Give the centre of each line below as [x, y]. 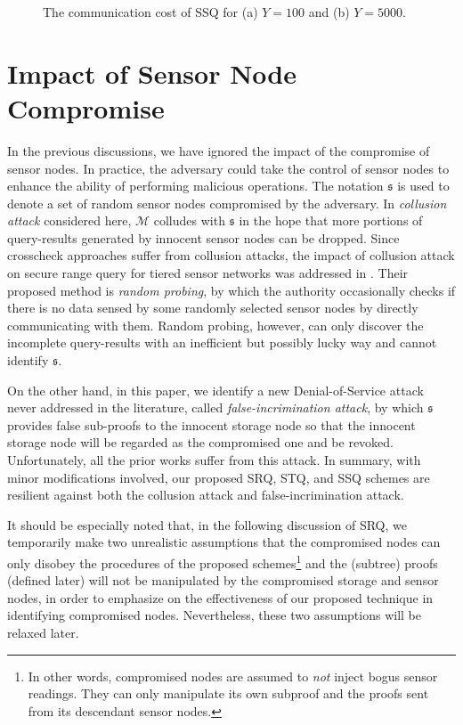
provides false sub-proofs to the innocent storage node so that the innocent [211, 424]
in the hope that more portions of [331, 220]
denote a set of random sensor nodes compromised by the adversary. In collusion [227, 203]
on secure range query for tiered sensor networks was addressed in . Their [208, 273]
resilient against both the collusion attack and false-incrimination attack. [206, 495]
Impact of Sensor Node [152, 73]
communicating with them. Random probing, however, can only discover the [215, 325]
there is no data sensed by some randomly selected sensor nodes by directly [213, 308]
